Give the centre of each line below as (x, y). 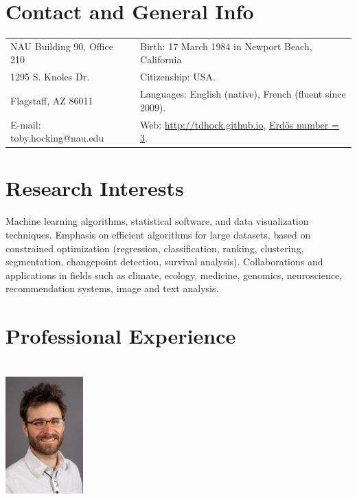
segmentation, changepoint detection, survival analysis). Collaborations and (164, 262)
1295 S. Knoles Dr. (50, 77)
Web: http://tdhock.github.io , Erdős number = (240, 124)
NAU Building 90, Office (62, 46)
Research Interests (95, 188)
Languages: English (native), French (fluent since (243, 94)
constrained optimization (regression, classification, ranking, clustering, (155, 248)
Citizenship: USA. (178, 77)
